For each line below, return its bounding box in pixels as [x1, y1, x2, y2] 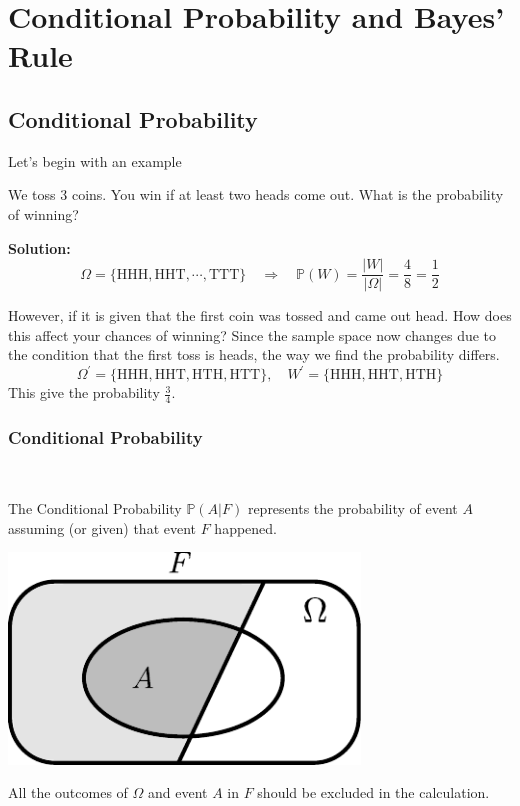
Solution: [8, 237, 71, 258]
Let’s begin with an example [8, 150, 182, 171]
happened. [214, 517, 278, 538]
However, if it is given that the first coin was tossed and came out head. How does [8, 305, 512, 326]
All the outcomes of [8, 782, 128, 803]
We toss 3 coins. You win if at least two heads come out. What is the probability [8, 184, 504, 205]
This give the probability [8, 382, 160, 403]
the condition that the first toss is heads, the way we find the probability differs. [8, 344, 500, 365]
